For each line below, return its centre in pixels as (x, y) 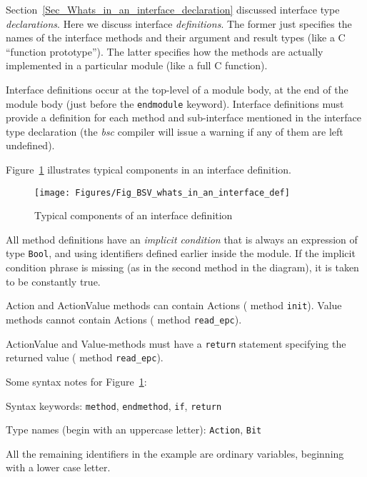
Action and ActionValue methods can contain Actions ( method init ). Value (174, 305)
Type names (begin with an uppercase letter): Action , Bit (134, 430)
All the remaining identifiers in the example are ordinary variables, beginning (175, 453)
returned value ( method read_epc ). (85, 357)
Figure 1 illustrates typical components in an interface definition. (149, 169)
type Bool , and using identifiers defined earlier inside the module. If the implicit (181, 253)
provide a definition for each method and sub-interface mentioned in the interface (184, 117)
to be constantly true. (53, 281)
